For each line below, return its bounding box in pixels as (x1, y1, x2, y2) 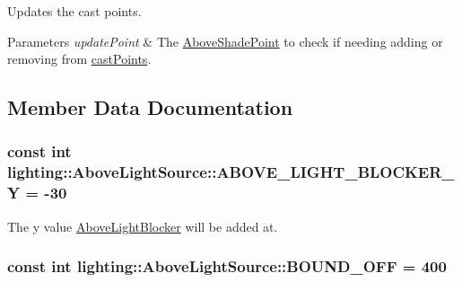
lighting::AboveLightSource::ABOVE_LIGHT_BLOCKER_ (7, 161, 455, 183)
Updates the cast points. (7, 2, 142, 20)
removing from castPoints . (7, 49, 152, 68)
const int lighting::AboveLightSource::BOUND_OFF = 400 (7, 255, 447, 278)
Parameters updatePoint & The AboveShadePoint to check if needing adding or (7, 31, 443, 50)
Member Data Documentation (7, 93, 293, 121)
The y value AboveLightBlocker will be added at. (7, 216, 278, 235)
